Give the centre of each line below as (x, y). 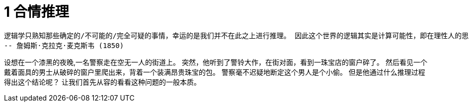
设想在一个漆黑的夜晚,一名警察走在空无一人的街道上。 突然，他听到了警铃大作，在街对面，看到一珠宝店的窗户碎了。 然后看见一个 (216, 62)
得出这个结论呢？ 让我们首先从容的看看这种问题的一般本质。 (102, 82)
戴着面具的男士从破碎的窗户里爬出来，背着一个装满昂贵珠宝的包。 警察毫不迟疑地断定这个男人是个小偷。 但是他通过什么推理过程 (215, 72)
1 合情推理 (37, 12)
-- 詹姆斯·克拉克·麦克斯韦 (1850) (64, 45)
